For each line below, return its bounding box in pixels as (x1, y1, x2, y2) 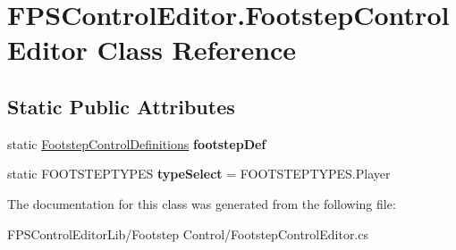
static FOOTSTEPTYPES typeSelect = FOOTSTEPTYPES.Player (7, 164, 391, 183)
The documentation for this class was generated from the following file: (7, 194, 396, 212)
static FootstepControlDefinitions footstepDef (7, 134, 266, 153)
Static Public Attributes (7, 92, 235, 120)
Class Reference (97, 31, 297, 68)
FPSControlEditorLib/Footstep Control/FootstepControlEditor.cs (7, 224, 368, 243)
